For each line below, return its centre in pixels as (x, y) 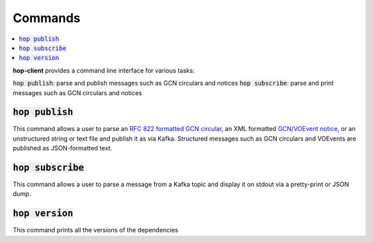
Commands (47, 18)
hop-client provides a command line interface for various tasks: (104, 70)
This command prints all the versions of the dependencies (96, 230)
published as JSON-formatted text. (63, 148)
